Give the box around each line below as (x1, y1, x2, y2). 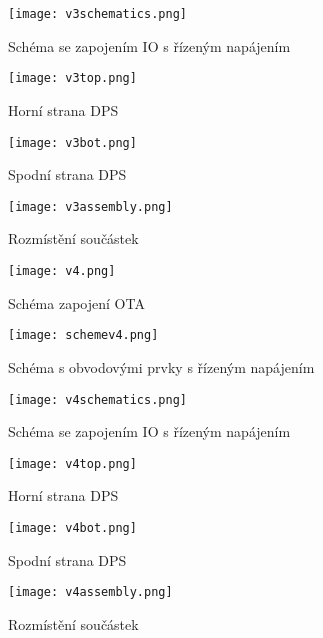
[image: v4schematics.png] (8, 392, 187, 407)
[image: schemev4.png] (8, 328, 159, 343)
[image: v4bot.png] (8, 521, 137, 535)
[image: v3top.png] (8, 71, 137, 86)
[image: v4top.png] (8, 456, 137, 471)
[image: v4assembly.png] (8, 585, 173, 600)
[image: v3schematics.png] (8, 7, 187, 21)
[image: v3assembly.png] (8, 199, 173, 214)
